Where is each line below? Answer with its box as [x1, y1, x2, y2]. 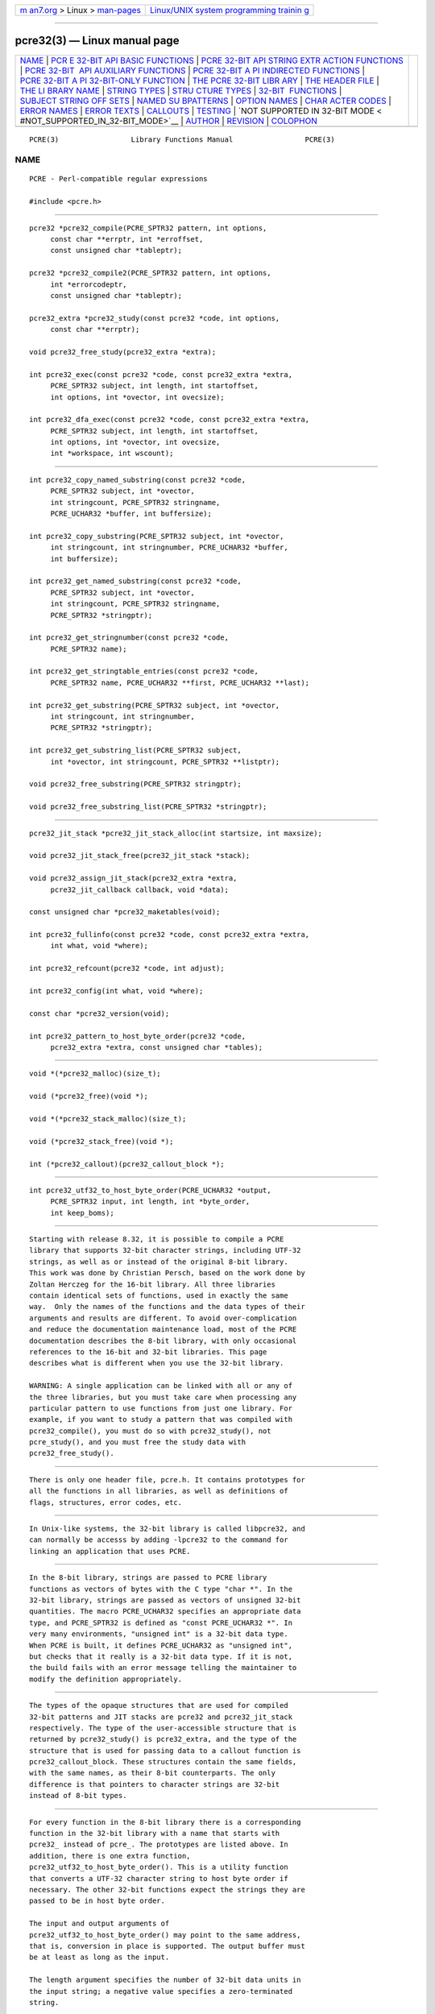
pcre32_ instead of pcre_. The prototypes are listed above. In [29, 1840, 289, 1849]
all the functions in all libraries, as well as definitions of [29, 1486, 289, 1496]
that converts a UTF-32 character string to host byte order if [29, 1874, 289, 1883]
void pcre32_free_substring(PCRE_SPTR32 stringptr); [29, 780, 242, 789]
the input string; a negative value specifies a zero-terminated [29, 1987, 293, 1995]
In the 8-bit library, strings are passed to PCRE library [29, 1573, 267, 1582]
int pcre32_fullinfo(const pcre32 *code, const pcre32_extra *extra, [29, 930, 310, 939]
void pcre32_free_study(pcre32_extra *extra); [29, 347, 217, 356]
